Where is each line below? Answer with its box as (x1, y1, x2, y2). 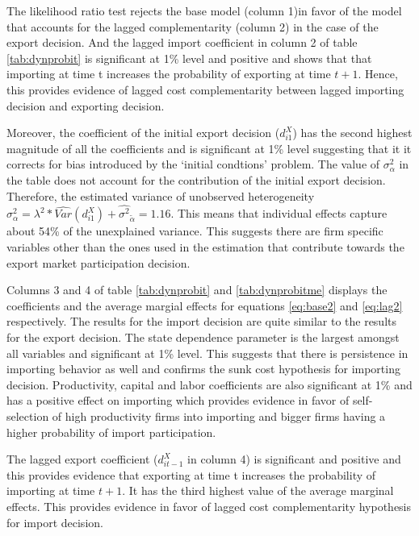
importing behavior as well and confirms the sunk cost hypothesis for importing (6, 360, 400, 377)
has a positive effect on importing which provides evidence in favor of (6, 392, 350, 409)
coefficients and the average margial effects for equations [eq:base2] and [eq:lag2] (6, 297, 403, 314)
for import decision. (6, 513, 103, 530)
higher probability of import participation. (6, 423, 216, 440)
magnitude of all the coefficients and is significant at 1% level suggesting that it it (6, 139, 412, 156)
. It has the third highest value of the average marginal (122, 482, 394, 499)
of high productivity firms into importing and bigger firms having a (52, 407, 386, 424)
